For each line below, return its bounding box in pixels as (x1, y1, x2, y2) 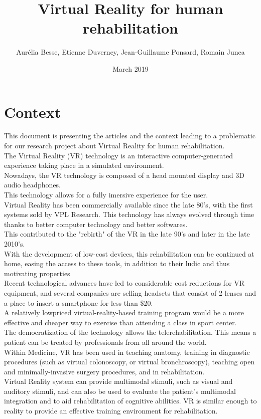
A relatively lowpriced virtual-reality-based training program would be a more (4, 307, 244, 318)
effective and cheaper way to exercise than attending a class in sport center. (4, 317, 237, 327)
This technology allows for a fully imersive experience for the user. (4, 189, 208, 199)
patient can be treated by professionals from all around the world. (4, 336, 207, 347)
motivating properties (4, 268, 70, 278)
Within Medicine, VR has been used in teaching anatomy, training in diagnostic (4, 346, 250, 357)
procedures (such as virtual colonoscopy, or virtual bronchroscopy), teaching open (4, 356, 255, 367)
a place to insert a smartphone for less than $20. (4, 297, 153, 308)
